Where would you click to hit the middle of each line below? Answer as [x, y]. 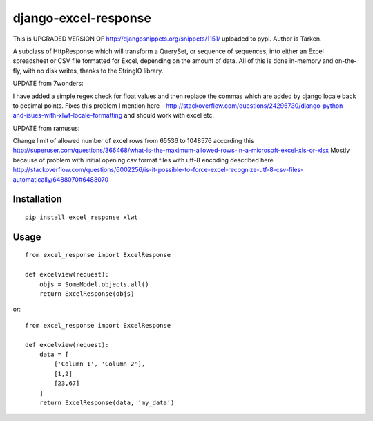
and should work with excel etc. [169, 115]
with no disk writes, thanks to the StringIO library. [93, 71]
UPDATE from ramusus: [46, 128]
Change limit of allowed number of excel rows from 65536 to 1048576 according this [134, 141]
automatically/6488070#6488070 [61, 179]
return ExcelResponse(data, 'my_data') [107, 402]
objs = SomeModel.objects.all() [94, 284]
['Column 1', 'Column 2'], [100, 364]
